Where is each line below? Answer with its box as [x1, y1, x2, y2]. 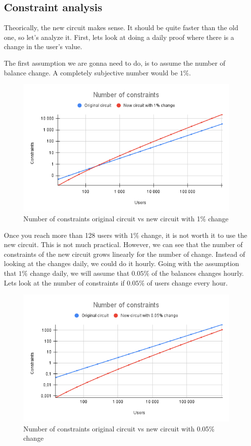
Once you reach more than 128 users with [4, 230, 128, 240]
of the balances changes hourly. [151, 268, 244, 278]
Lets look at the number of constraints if [4, 277, 125, 287]
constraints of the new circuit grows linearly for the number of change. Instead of [4, 249, 245, 259]
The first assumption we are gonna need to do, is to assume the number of [4, 57, 225, 68]
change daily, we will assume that [30, 268, 130, 278]
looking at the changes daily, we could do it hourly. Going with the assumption [4, 258, 239, 268]
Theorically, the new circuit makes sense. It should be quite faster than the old [4, 22, 238, 33]
